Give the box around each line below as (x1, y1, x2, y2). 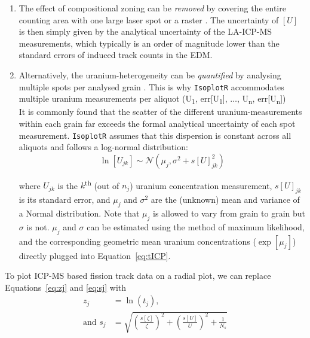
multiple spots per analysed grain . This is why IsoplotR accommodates (19, 80, 284, 93)
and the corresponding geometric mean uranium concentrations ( (19, 235, 256, 247)
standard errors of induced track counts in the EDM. (19, 48, 213, 61)
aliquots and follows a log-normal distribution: (19, 141, 188, 153)
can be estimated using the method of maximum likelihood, (87, 220, 305, 233)
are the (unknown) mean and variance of (151, 193, 300, 206)
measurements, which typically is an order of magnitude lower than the (19, 36, 280, 49)
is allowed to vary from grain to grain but (153, 207, 306, 220)
